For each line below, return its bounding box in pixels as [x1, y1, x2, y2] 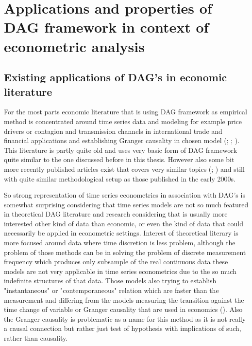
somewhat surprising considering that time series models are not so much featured [4, 199, 249, 209]
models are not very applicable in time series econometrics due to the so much [4, 266, 236, 276]
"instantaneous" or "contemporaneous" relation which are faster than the [4, 285, 219, 295]
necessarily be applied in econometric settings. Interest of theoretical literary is [4, 228, 238, 238]
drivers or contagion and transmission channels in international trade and [4, 126, 222, 136]
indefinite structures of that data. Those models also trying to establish [4, 275, 217, 286]
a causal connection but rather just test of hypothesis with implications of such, [4, 323, 241, 333]
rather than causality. [4, 333, 68, 343]
